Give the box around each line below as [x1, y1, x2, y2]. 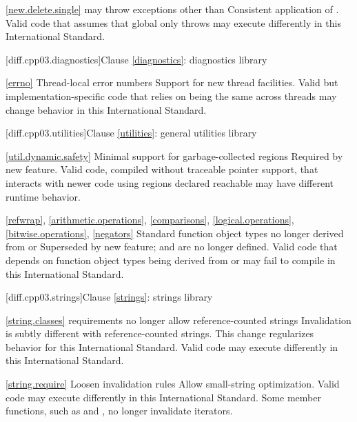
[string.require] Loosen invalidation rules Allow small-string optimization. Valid [6, 376, 340, 391]
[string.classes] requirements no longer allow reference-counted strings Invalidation [6, 312, 351, 327]
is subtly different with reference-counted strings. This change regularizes [6, 326, 314, 341]
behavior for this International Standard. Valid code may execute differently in [6, 339, 338, 354]
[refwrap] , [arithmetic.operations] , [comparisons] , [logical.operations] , [6, 212, 294, 227]
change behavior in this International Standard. [6, 102, 207, 117]
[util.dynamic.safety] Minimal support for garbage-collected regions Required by [6, 148, 343, 163]
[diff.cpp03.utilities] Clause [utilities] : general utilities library [6, 125, 257, 140]
